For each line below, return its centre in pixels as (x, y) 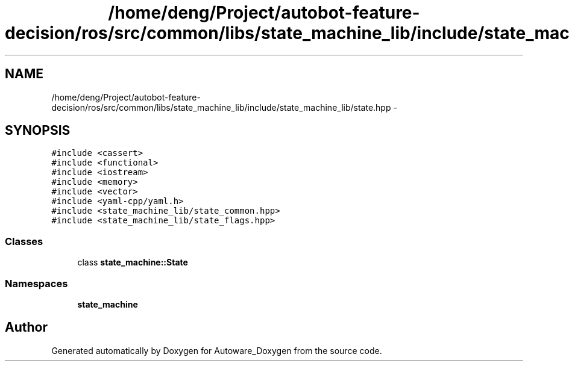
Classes (24, 241)
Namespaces (36, 283)
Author (26, 327)
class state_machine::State (133, 262)
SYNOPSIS (38, 131)
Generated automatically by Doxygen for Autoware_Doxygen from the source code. (217, 350)
